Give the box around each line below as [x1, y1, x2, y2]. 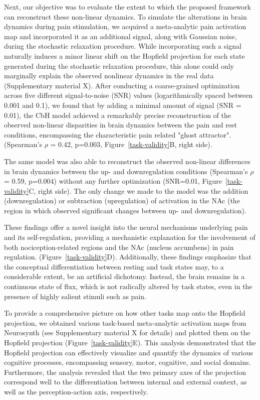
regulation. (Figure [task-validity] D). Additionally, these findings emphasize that [4, 251, 251, 262]
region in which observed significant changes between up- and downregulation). [4, 205, 246, 215]
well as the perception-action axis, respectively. [4, 386, 148, 396]
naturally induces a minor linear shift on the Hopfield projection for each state [4, 50, 245, 61]
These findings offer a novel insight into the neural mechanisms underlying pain [4, 222, 248, 232]
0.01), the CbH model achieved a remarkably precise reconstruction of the [4, 109, 231, 120]
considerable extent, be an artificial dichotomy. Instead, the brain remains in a [4, 271, 245, 282]
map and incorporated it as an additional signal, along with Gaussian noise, [4, 31, 237, 41]
